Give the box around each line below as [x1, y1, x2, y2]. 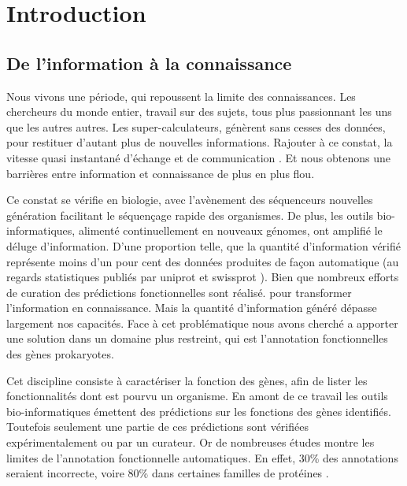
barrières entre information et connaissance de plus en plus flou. [6, 165, 315, 181]
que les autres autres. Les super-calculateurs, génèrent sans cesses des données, [6, 118, 386, 135]
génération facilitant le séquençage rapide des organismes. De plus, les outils [6, 206, 373, 223]
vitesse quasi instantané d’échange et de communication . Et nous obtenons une [6, 149, 390, 165]
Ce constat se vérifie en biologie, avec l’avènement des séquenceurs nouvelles [6, 191, 373, 208]
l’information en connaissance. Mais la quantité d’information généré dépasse [6, 299, 377, 316]
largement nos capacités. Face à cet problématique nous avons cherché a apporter [6, 314, 398, 331]
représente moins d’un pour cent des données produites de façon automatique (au [6, 253, 399, 269]
